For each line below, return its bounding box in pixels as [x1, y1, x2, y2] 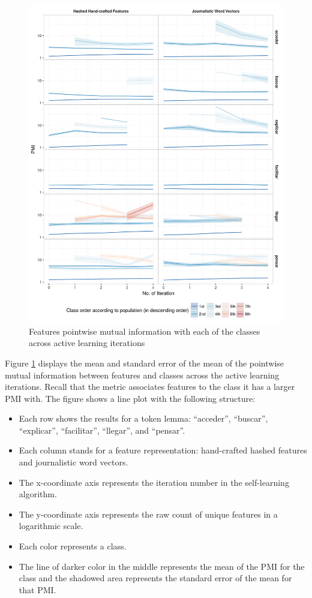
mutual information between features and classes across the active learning [5, 368, 280, 381]
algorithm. [19, 488, 57, 500]
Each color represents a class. [19, 540, 127, 552]
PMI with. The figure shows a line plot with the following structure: [5, 392, 256, 404]
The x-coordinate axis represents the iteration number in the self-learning [19, 476, 289, 488]
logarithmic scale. [19, 519, 83, 532]
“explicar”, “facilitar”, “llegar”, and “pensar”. [19, 423, 185, 436]
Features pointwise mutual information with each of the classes [29, 324, 260, 337]
